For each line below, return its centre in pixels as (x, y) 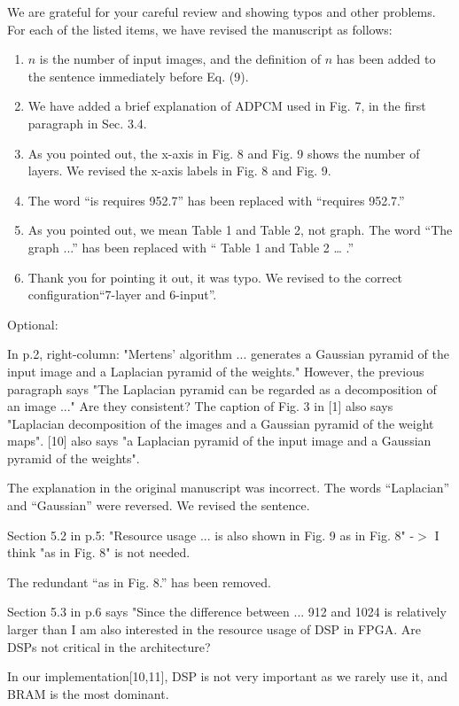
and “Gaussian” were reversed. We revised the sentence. (159, 505)
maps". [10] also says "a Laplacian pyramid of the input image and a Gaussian (219, 441)
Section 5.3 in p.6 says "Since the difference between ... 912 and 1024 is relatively (227, 612)
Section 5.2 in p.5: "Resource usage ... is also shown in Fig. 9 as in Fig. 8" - (211, 535)
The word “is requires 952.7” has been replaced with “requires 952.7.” (216, 200)
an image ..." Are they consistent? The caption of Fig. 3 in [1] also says (200, 406)
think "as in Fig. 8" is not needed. (99, 552)
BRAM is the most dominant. (88, 693)
